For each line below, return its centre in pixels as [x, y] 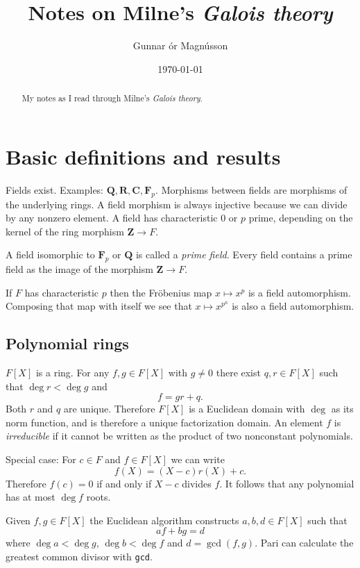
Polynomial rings [67, 343]
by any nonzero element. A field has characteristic [112, 218]
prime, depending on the [301, 218]
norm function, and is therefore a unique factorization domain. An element [164, 422]
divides [197, 483]
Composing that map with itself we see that [99, 306]
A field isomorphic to [50, 254]
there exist [238, 373]
